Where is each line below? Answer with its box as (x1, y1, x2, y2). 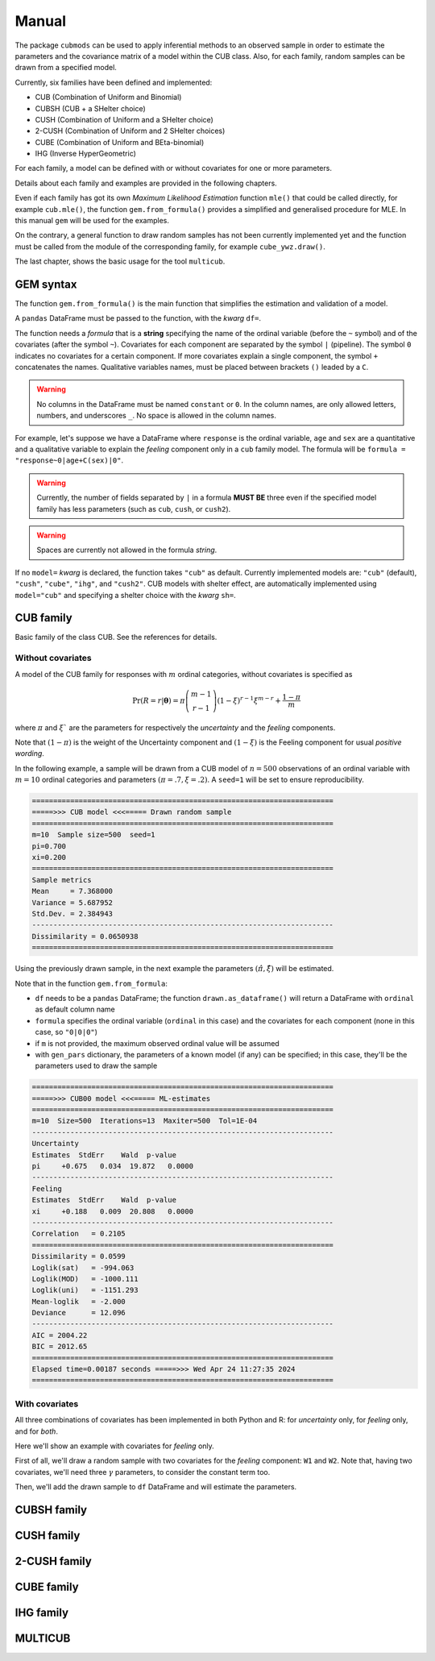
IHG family (14, 1605, 68, 1619)
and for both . (14, 1426, 58, 1436)
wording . (14, 749, 44, 758)
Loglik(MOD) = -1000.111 (31, 1274, 139, 1283)
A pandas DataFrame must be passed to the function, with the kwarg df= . (14, 314, 262, 323)
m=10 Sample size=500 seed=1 (31, 830, 156, 840)
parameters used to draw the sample (35, 1061, 158, 1071)
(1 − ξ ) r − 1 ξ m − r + (217, 695, 282, 705)
